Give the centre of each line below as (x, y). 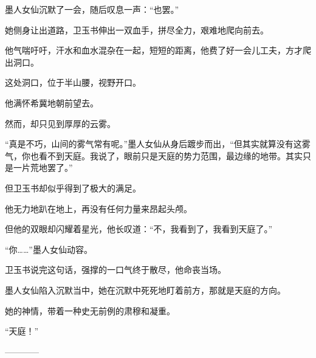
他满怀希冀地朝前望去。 (52, 102)
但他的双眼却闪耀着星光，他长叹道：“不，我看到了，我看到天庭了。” (139, 229)
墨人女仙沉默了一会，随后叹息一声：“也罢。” (92, 9)
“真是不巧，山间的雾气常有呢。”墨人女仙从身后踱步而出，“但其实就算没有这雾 (158, 144)
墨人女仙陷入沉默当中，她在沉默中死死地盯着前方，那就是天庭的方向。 (145, 290)
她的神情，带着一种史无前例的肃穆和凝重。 (90, 310)
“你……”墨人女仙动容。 (49, 249)
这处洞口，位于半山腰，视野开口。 (73, 82)
